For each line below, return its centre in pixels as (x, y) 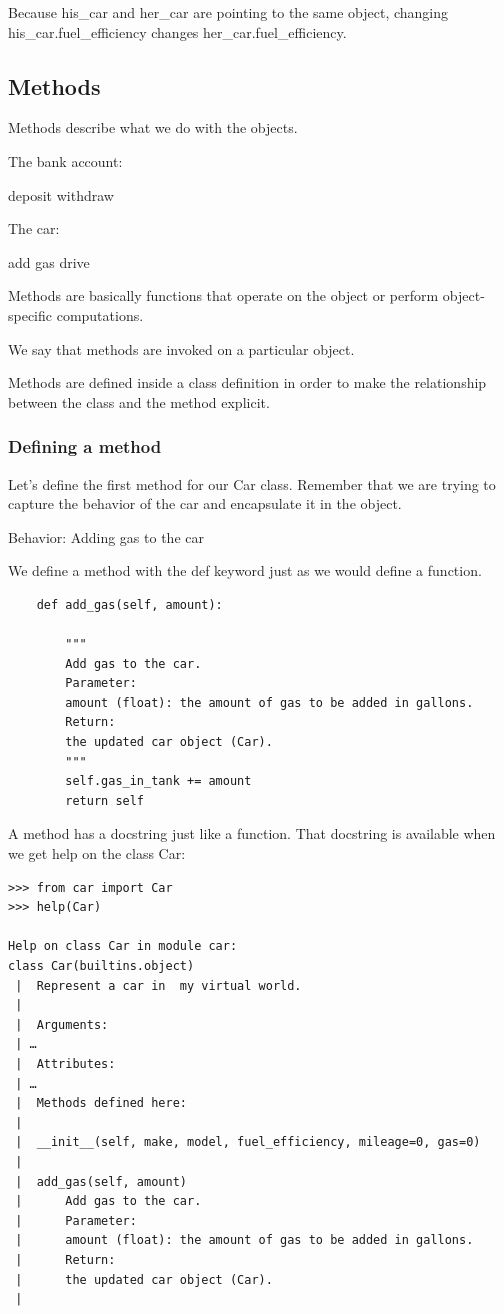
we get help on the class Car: (97, 853)
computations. (100, 314)
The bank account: (65, 160)
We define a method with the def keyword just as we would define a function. (245, 570)
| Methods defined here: (101, 1103)
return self (105, 800)
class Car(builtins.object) (101, 966)
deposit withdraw (61, 194)
